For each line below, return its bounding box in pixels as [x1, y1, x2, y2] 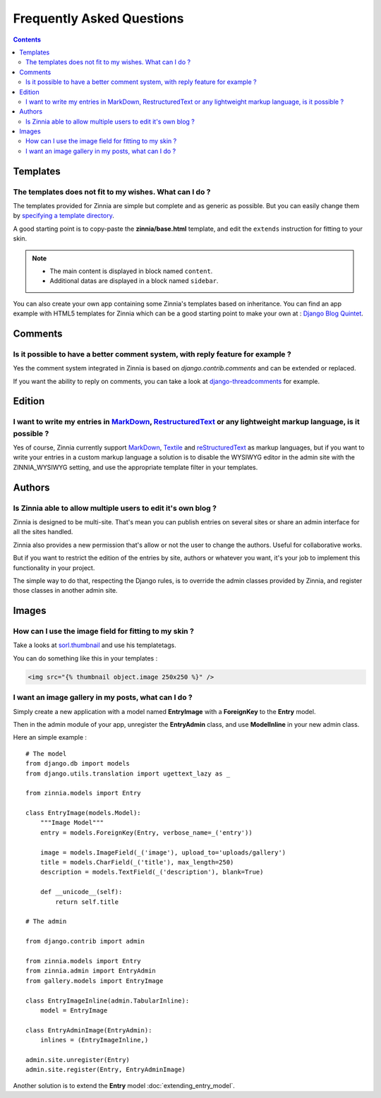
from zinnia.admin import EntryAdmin [25, 967, 157, 975]
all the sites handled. [13, 528, 73, 536]
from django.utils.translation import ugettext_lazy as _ [25, 769, 231, 778]
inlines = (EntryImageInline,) [40, 1036, 149, 1044]
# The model [25, 749, 67, 758]
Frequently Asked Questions [13, 11, 184, 26]
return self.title [55, 898, 119, 906]
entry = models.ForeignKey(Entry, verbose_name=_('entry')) [40, 828, 253, 836]
